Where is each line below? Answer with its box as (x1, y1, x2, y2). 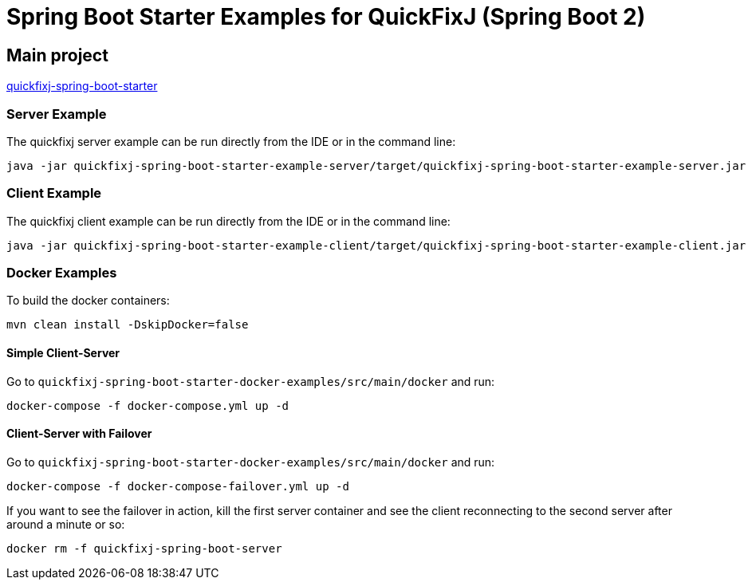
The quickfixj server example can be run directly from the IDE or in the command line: (6, 134, 456, 148)
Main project (6, 45, 108, 65)
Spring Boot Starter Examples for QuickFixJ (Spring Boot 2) (6, 3, 646, 30)
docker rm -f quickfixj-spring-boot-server (6, 541, 282, 555)
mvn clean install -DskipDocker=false (6, 318, 249, 332)
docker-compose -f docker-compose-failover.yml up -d (6, 479, 349, 493)
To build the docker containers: (6, 293, 170, 308)
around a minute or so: (6, 517, 125, 531)
